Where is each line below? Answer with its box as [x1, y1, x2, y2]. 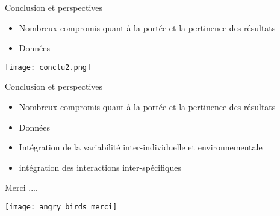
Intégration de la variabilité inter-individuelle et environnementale [19, 141, 263, 153]
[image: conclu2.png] [5, 63, 92, 72]
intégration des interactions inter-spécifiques [19, 161, 181, 173]
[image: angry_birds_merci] [5, 203, 117, 211]
